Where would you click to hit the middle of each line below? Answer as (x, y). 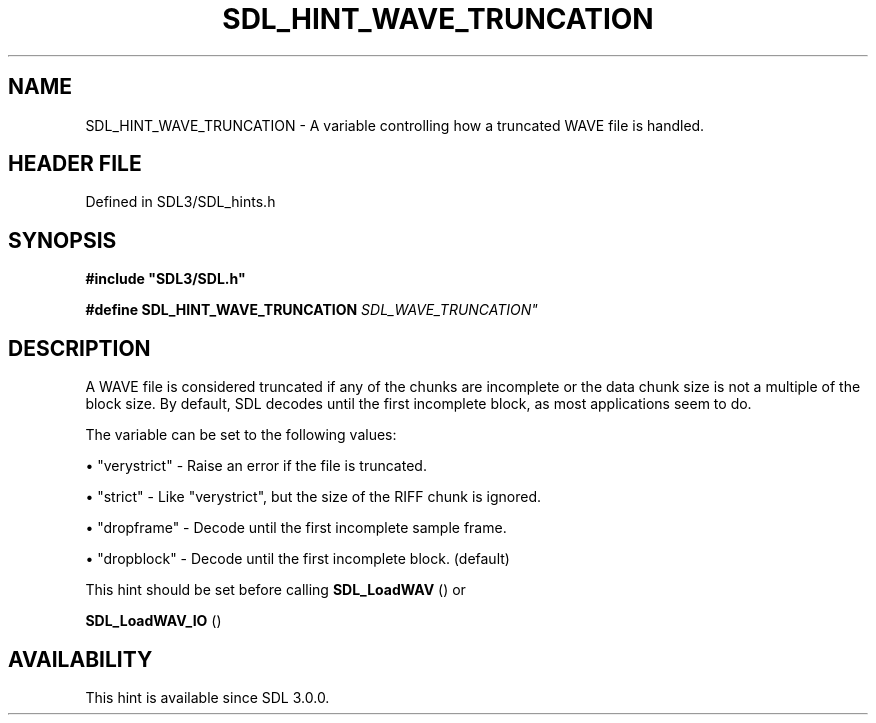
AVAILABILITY (80, 659)
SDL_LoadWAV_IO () (153, 621)
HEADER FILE (75, 164)
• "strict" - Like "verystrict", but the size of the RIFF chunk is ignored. (313, 497)
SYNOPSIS (62, 240)
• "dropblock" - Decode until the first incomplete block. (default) (297, 559)
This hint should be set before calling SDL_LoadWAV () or (275, 590)
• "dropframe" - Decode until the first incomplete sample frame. (296, 528)
